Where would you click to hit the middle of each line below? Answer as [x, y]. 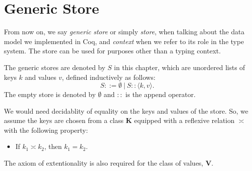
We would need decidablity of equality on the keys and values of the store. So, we [126, 110]
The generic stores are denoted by [55, 67]
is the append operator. [160, 94]
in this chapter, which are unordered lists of [180, 67]
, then [53, 146]
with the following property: [46, 130]
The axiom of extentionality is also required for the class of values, [104, 163]
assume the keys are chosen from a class [64, 120]
